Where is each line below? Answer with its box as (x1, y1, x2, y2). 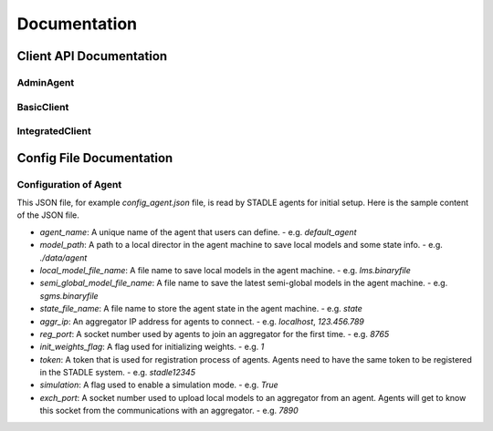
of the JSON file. (16, 210, 79, 221)
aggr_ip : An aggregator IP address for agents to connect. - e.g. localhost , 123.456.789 (39, 315, 365, 327)
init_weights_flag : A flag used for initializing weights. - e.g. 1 (39, 342, 265, 353)
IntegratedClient (16, 125, 91, 138)
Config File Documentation (16, 150, 173, 166)
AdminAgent (16, 76, 75, 88)
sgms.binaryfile (39, 290, 100, 301)
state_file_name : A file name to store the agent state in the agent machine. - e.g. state (39, 303, 362, 314)
